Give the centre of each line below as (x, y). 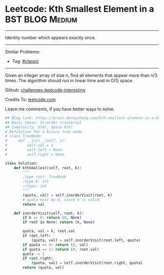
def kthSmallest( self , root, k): (48, 168)
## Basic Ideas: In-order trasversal (43, 123)
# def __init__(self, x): (36, 141)
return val (34, 204)
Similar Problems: (23, 51)
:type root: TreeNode (45, 177)
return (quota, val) (43, 268)
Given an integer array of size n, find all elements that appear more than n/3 (81, 75)
